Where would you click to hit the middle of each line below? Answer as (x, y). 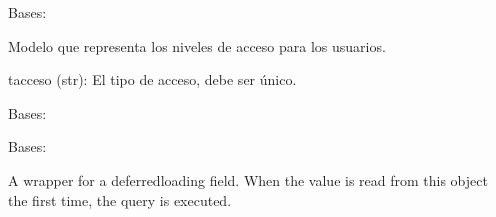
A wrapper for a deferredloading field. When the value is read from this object (248, 179)
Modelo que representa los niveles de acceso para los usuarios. (197, 45)
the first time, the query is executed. (120, 199)
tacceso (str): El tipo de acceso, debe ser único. (152, 79)
